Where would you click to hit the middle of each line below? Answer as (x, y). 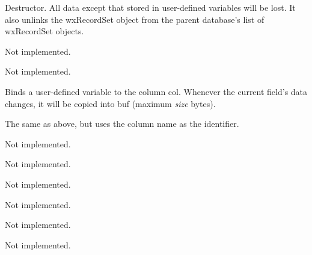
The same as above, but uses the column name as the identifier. (122, 124)
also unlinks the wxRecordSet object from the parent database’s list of (135, 19)
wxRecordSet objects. (44, 31)
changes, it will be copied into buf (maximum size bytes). (110, 103)
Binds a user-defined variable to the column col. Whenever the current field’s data (156, 91)
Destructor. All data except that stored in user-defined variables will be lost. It (150, 7)
